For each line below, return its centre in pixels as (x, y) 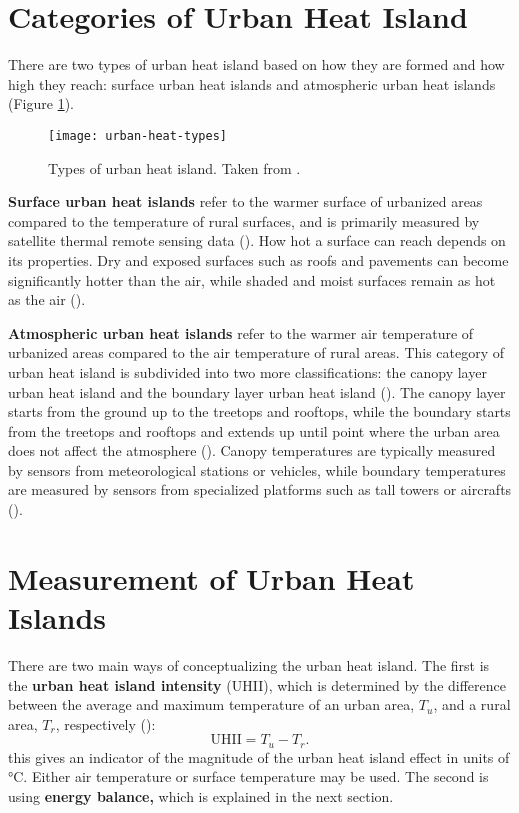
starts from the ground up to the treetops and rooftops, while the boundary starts (259, 411)
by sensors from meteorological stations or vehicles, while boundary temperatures (257, 469)
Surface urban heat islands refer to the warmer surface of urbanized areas (245, 201)
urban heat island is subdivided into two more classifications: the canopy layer (247, 371)
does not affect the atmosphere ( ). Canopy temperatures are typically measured (252, 450)
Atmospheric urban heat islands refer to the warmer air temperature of (241, 332)
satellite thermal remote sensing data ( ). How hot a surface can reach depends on (257, 240)
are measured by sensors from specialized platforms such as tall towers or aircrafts (260, 489)
